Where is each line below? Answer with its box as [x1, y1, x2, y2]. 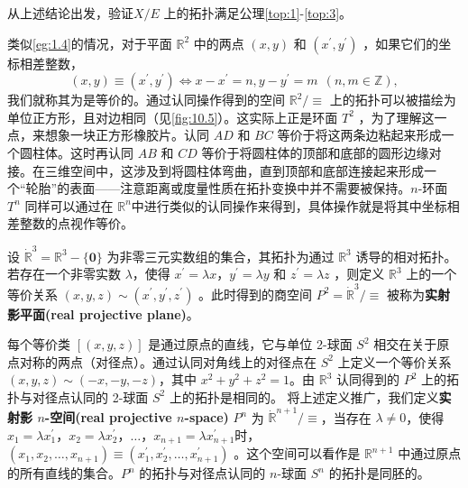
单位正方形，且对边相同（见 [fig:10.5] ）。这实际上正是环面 [7, 107, 338, 126]
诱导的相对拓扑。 [355, 246, 457, 265]
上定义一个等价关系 [337, 352, 452, 371]
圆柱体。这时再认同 [19, 143, 133, 161]
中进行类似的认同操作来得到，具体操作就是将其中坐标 [131, 196, 447, 215]
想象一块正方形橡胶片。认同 [44, 125, 209, 144]
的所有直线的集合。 [7, 464, 121, 483]
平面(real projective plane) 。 [19, 304, 199, 323]
